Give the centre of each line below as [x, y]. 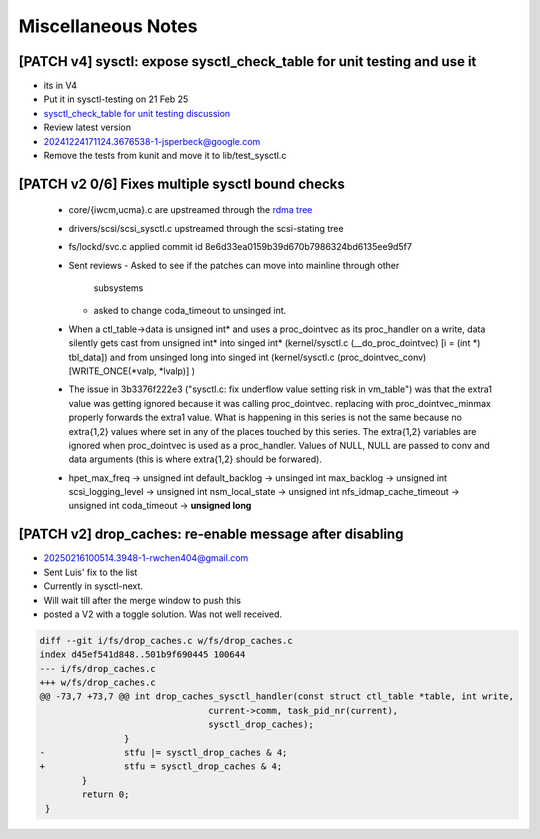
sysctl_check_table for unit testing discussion [137, 113]
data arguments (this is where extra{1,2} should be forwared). [195, 459]
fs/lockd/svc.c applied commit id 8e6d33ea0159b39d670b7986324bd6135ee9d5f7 [240, 247]
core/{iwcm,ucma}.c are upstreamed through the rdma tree [190, 210]
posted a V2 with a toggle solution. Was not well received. [163, 614]
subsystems [118, 287]
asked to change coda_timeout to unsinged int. [190, 311]
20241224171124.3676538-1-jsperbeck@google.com [152, 141]
